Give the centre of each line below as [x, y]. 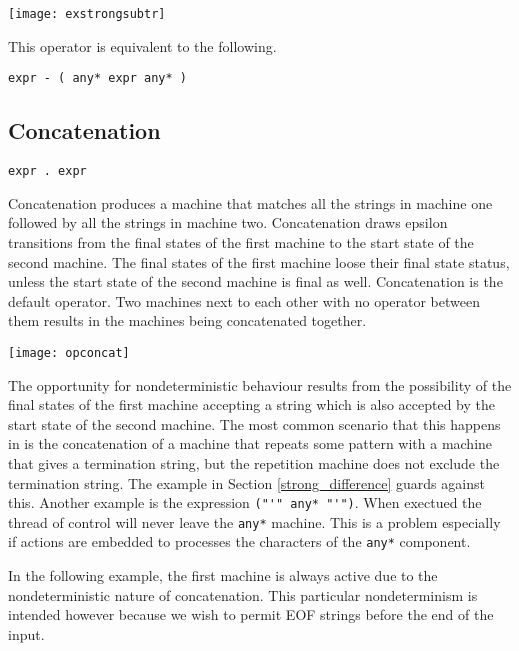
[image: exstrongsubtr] [87, 14]
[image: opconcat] [69, 352]
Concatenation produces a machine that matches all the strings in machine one [250, 202]
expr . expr [47, 171]
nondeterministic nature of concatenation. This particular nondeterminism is [243, 594]
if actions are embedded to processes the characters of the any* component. [239, 541]
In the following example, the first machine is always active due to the [223, 575]
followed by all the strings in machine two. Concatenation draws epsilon [228, 222]
